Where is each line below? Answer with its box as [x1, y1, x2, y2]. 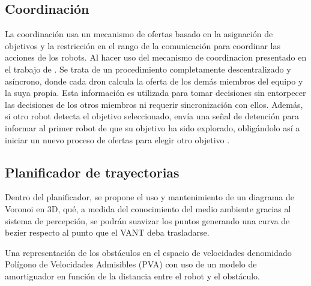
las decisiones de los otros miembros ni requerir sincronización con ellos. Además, [5, 98, 303, 110]
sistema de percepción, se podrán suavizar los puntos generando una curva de [5, 214, 290, 227]
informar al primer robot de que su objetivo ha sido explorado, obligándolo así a [5, 121, 300, 134]
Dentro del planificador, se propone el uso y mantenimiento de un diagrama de [5, 191, 294, 203]
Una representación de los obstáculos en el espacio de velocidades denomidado [5, 246, 292, 258]
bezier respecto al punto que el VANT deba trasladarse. [5, 226, 210, 239]
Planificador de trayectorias [5, 162, 180, 181]
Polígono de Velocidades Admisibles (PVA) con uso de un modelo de [5, 258, 257, 270]
